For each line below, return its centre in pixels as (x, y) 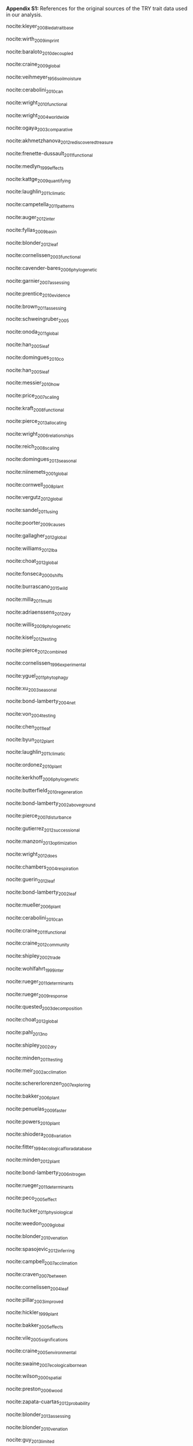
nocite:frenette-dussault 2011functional (50, 154)
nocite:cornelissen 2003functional (43, 256)
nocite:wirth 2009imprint (33, 39)
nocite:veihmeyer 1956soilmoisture (44, 77)
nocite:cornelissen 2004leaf (37, 1288)
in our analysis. (24, 15)
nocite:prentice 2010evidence (38, 294)
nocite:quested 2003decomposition (44, 1008)
